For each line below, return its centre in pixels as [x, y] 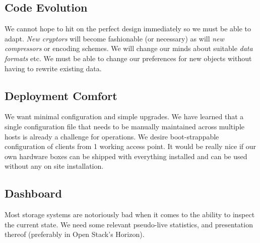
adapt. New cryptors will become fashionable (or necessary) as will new [114, 38]
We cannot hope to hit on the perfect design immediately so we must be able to [128, 29]
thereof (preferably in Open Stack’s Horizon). [75, 234]
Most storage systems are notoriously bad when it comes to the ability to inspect [130, 214]
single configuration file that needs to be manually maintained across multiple [125, 126]
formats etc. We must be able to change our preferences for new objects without [128, 58]
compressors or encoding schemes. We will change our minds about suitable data [129, 48]
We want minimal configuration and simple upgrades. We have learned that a [124, 116]
